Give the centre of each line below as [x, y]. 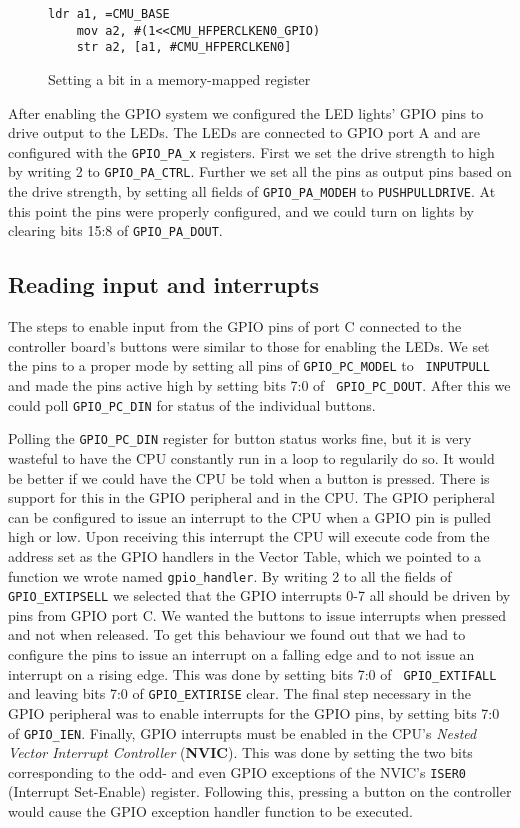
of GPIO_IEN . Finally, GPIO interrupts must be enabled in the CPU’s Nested [242, 732]
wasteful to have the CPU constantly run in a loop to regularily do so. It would [251, 457]
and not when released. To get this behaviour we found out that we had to [237, 634]
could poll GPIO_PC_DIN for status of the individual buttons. [192, 404]
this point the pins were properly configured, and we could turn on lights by [241, 210]
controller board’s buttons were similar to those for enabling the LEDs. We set [249, 345]
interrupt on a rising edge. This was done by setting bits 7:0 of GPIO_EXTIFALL [252, 673]
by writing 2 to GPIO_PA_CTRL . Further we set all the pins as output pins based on [260, 171]
